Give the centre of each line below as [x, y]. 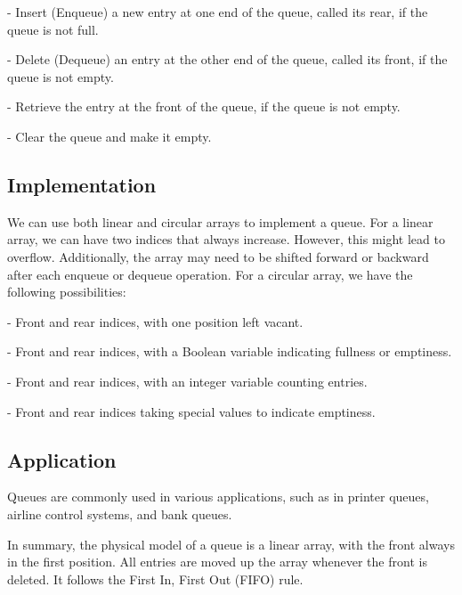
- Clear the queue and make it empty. [109, 136]
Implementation [82, 184]
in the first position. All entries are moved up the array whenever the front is [217, 562]
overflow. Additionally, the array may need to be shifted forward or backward [218, 256]
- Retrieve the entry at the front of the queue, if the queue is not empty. [204, 106]
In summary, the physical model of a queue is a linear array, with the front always [231, 544]
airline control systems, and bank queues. [120, 513]
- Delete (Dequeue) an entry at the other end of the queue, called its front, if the [227, 59]
